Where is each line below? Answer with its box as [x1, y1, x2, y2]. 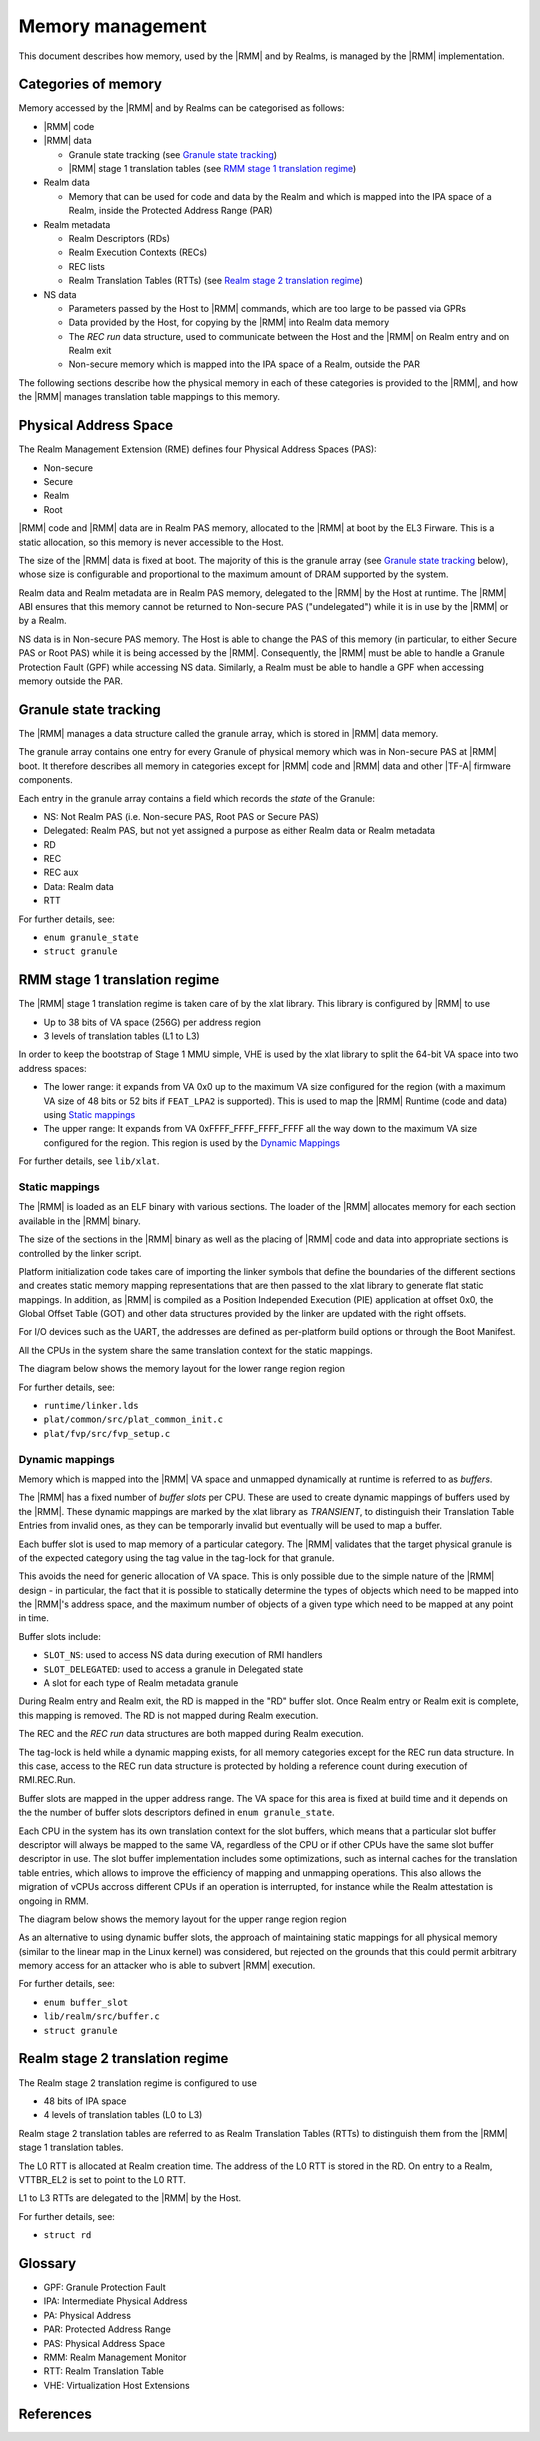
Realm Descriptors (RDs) [68, 232, 170, 244]
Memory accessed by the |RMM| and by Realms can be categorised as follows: [18, 102, 345, 114]
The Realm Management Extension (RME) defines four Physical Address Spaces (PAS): [18, 443, 377, 455]
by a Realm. [18, 615, 67, 627]
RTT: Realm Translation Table [43, 2365, 164, 2377]
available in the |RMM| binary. [18, 1215, 142, 1227]
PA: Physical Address [43, 2309, 132, 2321]
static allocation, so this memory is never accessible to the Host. [18, 536, 284, 548]
